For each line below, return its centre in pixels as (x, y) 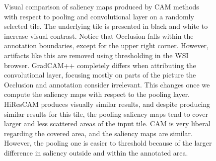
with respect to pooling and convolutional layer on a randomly (99, 16)
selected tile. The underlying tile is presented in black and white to (106, 26)
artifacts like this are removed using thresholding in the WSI (96, 55)
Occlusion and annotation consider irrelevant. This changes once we (107, 84)
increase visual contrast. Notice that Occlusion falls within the (99, 36)
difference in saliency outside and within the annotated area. (96, 152)
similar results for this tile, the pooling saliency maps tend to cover (106, 114)
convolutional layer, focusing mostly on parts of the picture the (100, 75)
